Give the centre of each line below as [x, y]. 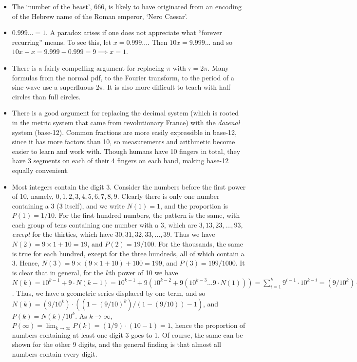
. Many [218, 67]
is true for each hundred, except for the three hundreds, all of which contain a [128, 253]
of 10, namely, [33, 196]
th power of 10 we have [144, 272]
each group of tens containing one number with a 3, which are [104, 224]
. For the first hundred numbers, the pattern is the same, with [147, 215]
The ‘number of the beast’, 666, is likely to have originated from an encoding [127, 6]
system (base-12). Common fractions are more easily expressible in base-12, [124, 132]
